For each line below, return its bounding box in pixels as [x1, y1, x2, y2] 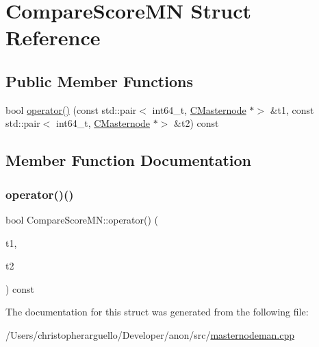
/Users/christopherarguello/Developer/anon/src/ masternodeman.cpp [5, 327, 295, 342]
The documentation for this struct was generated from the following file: [5, 304, 309, 319]
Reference [5, 23, 101, 51]
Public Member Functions [5, 70, 193, 91]
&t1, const [270, 102, 314, 117]
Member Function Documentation [5, 149, 252, 171]
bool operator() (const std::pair [5, 102, 137, 117]
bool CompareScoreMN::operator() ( [5, 212, 159, 226]
